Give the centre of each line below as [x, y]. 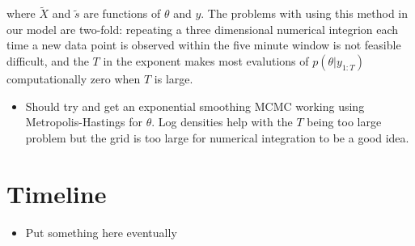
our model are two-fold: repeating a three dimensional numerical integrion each [203, 29]
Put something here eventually [101, 232]
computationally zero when [74, 78]
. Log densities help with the [222, 122]
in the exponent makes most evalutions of [206, 61]
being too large [344, 122]
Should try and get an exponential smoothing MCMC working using [195, 106]
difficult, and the [48, 61]
